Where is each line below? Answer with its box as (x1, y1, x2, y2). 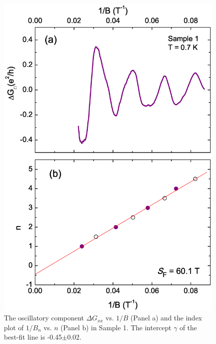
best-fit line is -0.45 (4, 332, 62, 342)
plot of (4, 322, 24, 332)
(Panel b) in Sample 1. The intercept (60, 322, 172, 332)
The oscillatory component (4, 313, 84, 323)
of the (179, 322, 197, 332)
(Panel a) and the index (130, 313, 202, 323)
